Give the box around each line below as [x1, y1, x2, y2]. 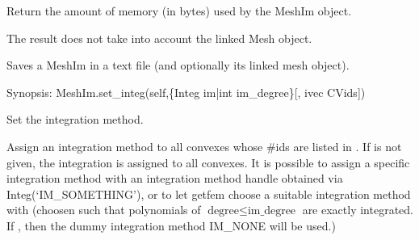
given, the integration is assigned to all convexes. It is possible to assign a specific [6, 154, 410, 171]
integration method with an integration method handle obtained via [6, 170, 343, 187]
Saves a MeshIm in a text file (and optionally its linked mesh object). [6, 57, 350, 74]
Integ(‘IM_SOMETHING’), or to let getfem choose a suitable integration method [6, 185, 411, 202]
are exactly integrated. [302, 201, 413, 218]
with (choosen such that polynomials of [6, 201, 201, 218]
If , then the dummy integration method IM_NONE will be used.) [6, 217, 336, 234]
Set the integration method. [6, 111, 144, 128]
